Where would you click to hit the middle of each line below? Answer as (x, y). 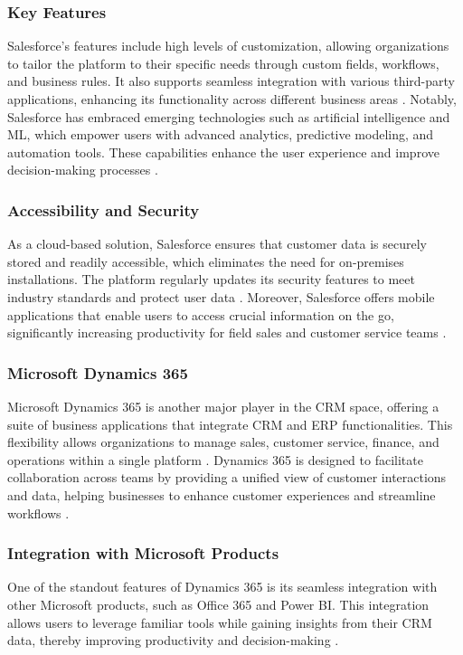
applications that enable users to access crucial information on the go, (201, 314)
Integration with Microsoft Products (143, 553)
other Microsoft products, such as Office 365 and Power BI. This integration (218, 604)
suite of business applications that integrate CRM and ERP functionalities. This (230, 424)
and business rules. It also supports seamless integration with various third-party (231, 81)
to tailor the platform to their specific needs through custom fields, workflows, (223, 63)
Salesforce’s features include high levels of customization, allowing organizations (228, 46)
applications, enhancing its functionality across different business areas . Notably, (232, 99)
